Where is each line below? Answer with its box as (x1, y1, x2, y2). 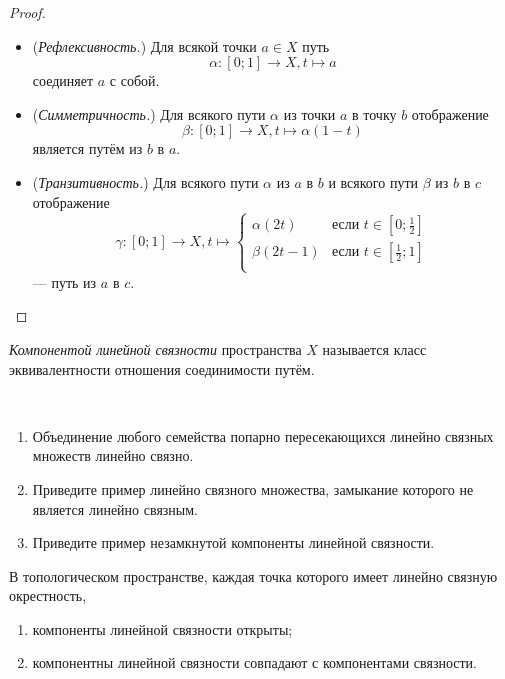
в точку (352, 103, 397, 124)
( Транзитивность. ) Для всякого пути (32, 171, 259, 192)
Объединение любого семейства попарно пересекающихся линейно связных (32, 425, 494, 446)
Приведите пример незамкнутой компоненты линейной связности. (32, 532, 435, 553)
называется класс (322, 338, 427, 359)
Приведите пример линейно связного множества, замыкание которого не (32, 478, 474, 499)
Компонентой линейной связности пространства (9, 338, 302, 359)
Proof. (9, 2, 46, 22)
